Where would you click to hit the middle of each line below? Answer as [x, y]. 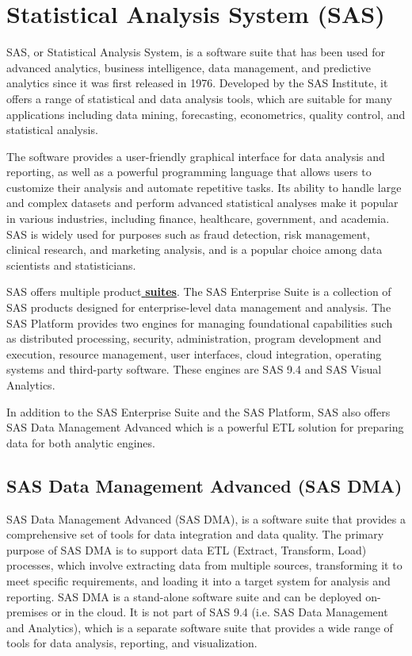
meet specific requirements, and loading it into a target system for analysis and [198, 580]
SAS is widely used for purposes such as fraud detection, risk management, [188, 234]
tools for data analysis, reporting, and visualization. [132, 643]
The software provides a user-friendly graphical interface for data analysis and [196, 156]
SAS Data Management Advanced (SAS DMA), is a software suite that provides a [206, 518]
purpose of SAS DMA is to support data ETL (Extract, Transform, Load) [187, 549]
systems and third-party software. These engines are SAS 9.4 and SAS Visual [194, 369]
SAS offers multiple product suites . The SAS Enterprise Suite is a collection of [199, 292]
